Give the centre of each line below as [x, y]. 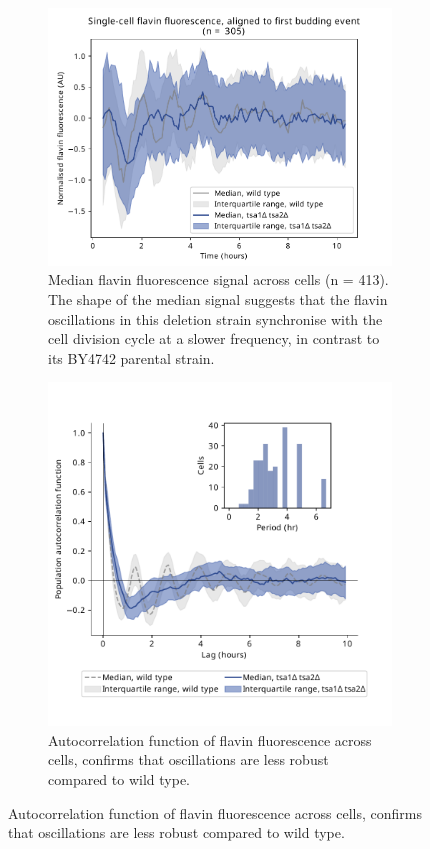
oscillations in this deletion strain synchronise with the [215, 318]
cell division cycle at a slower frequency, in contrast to [214, 338]
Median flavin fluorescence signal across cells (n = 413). [218, 279]
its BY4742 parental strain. [131, 357]
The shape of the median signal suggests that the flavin [218, 298]
